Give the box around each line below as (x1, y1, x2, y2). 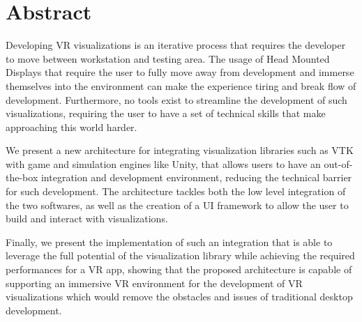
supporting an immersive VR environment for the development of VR (6, 275, 303, 290)
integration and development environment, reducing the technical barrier (40, 170, 352, 185)
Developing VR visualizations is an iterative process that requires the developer (6, 38, 346, 52)
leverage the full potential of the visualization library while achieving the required (6, 248, 355, 263)
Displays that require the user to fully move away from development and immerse (6, 65, 354, 79)
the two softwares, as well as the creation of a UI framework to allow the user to (6, 197, 349, 212)
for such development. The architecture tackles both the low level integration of (6, 184, 346, 199)
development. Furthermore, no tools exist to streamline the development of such (6, 92, 347, 107)
